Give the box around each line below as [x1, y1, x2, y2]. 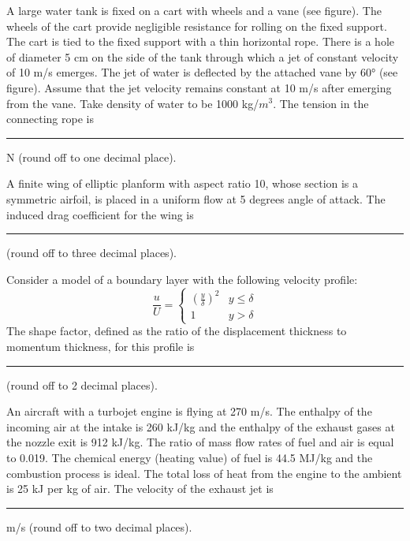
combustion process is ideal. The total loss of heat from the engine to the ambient [6, 465, 402, 481]
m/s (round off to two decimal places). [6, 518, 192, 535]
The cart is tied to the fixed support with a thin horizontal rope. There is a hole [6, 33, 394, 50]
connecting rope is [6, 110, 94, 127]
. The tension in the [273, 95, 369, 111]
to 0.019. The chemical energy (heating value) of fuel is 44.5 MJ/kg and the [6, 449, 373, 465]
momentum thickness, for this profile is [6, 338, 195, 354]
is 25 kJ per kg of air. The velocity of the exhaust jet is [6, 480, 274, 497]
